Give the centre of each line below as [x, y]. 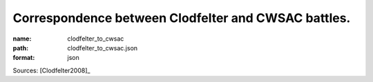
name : [22, 39]
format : [24, 58]
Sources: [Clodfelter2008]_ [51, 70]
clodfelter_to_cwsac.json [103, 48]
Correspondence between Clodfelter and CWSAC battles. [182, 18]
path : [21, 48]
